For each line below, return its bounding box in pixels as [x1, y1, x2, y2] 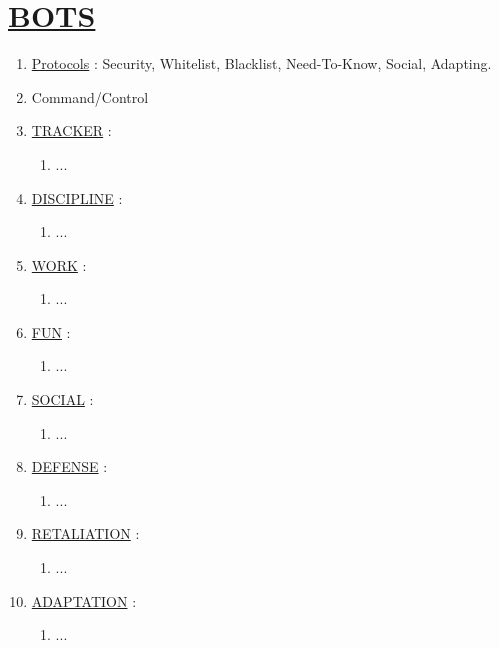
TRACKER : [31, 120, 112, 141]
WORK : [31, 254, 87, 275]
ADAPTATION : [31, 590, 137, 611]
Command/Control [31, 86, 149, 107]
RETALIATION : [31, 523, 140, 544]
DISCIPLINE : [31, 187, 123, 208]
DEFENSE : [31, 456, 108, 477]
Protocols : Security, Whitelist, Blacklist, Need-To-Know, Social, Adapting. [31, 53, 492, 74]
